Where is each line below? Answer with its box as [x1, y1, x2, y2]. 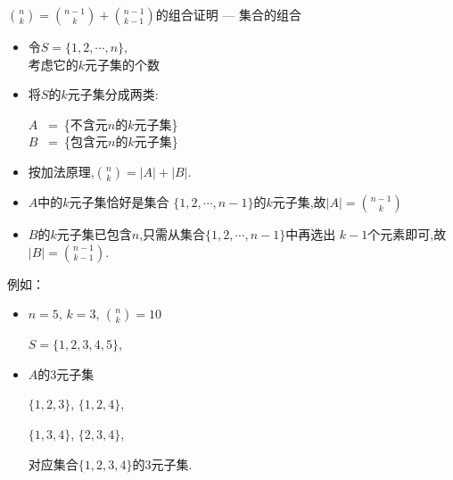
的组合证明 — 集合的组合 [155, 5, 302, 23]
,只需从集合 [139, 224, 206, 243]
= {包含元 [48, 132, 108, 151]
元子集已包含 [56, 224, 132, 243]
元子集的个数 [85, 54, 161, 73]
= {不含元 [47, 114, 108, 133]
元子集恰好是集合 [69, 192, 169, 211]
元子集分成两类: [67, 85, 159, 103]
